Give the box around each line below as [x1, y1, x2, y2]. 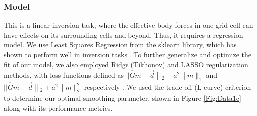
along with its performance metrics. [4, 102, 113, 113]
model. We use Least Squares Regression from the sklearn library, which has [4, 39, 237, 50]
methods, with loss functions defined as [4, 70, 124, 80]
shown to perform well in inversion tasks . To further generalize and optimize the [4, 49, 251, 59]
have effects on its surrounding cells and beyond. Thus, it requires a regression [4, 29, 243, 40]
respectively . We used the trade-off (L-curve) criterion [84, 82, 251, 92]
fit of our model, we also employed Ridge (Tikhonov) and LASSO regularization [4, 59, 248, 69]
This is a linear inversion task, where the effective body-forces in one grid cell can [4, 20, 253, 30]
